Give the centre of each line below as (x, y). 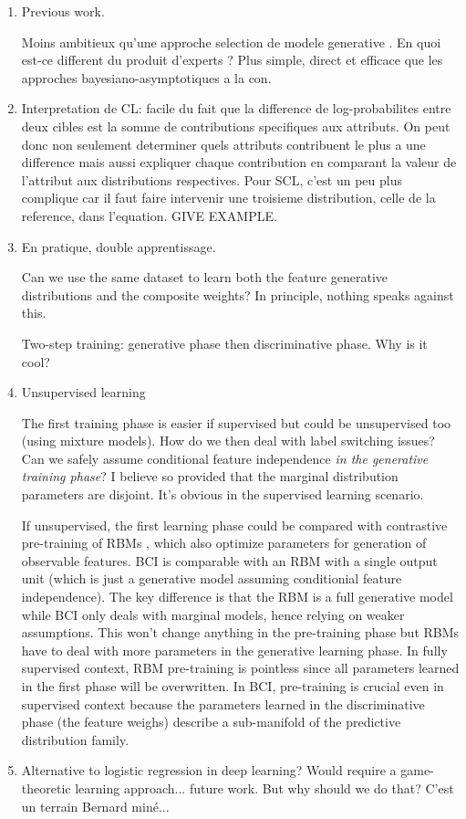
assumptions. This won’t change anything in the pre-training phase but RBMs (240, 632)
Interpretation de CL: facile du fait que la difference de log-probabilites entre (236, 108)
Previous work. (63, 11)
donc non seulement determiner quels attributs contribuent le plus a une (223, 144)
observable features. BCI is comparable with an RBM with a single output (229, 560)
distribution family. (75, 739)
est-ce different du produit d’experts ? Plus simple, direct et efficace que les (232, 60)
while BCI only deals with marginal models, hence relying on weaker (213, 614)
